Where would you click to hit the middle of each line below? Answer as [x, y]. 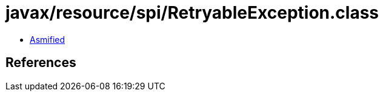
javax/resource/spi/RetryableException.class [192, 13]
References [41, 63]
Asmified [48, 39]
